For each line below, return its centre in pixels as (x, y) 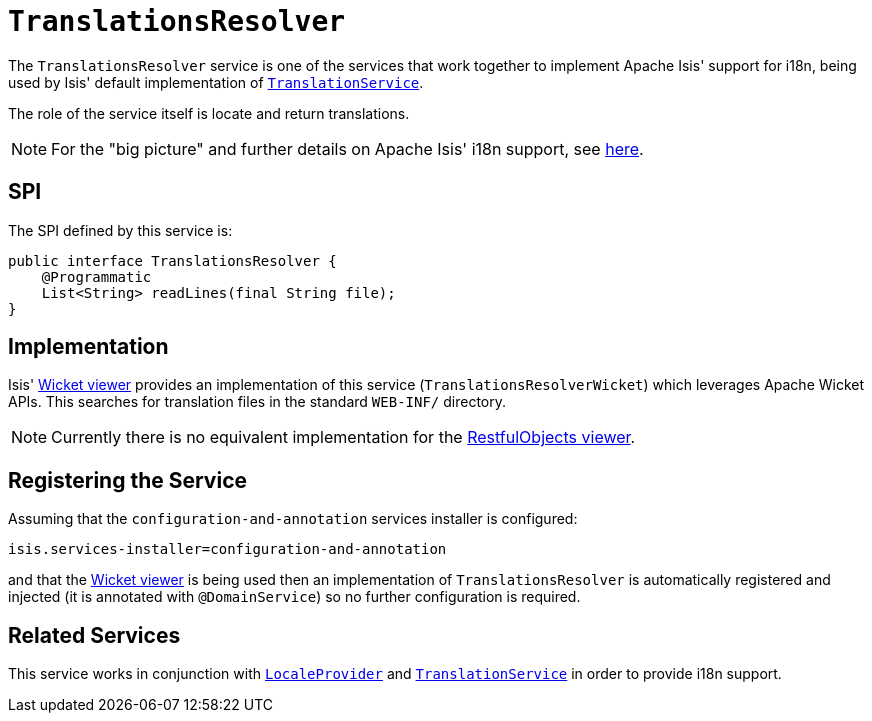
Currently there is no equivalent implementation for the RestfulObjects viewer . (343, 437)
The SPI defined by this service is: (120, 230)
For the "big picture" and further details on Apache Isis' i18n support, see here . (347, 148)
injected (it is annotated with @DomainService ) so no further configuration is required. (294, 597)
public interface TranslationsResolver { (172, 260)
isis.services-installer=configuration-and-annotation (227, 549)
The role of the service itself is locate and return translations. (209, 113)
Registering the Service (127, 480)
